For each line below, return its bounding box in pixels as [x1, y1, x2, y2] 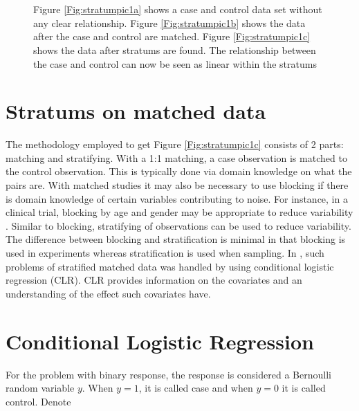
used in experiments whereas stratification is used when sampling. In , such [6, 246, 324, 260]
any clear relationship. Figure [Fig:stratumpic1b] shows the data [33, 15, 306, 30]
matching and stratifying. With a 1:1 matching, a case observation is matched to [6, 150, 347, 165]
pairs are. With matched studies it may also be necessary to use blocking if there [6, 178, 349, 192]
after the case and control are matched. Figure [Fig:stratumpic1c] [33, 29, 311, 44]
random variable [6, 381, 75, 395]
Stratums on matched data [6, 97, 266, 125]
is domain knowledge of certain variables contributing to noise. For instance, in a [6, 191, 348, 205]
